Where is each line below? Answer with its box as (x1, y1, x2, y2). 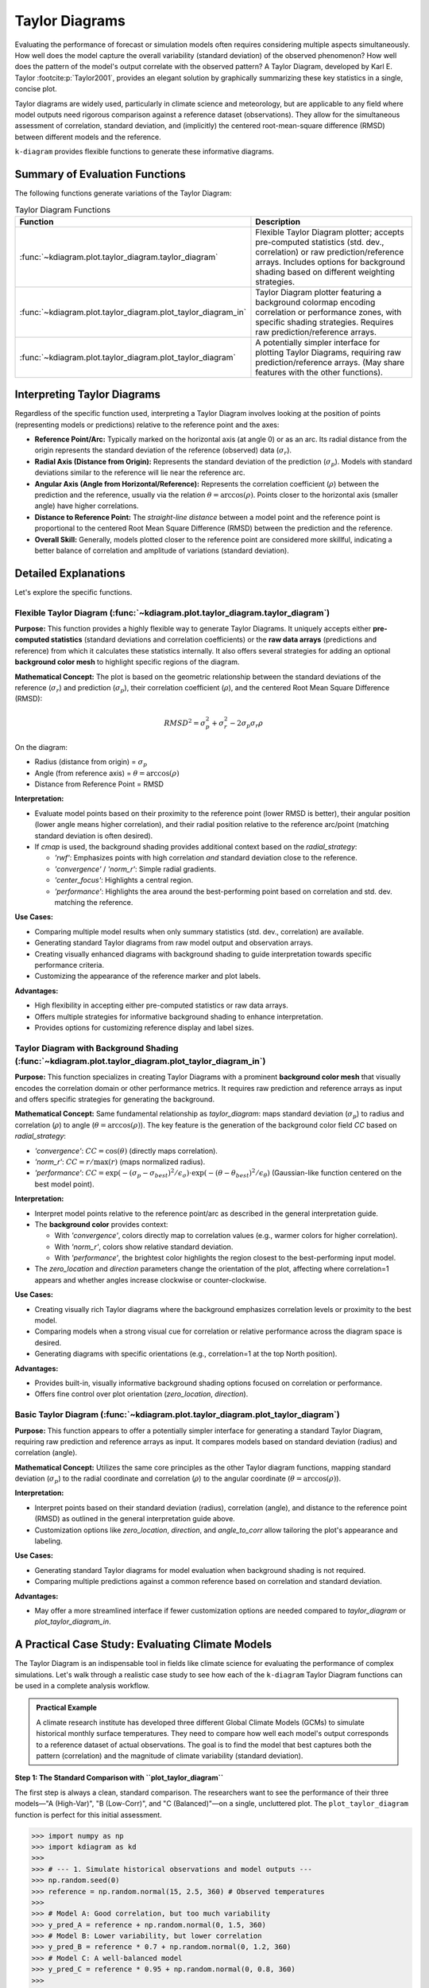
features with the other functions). (255, 367, 383, 378)
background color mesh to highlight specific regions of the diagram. (14, 657, 240, 667)
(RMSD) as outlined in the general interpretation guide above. (34, 1514, 236, 1524)
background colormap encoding (255, 297, 376, 308)
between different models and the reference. (14, 132, 162, 142)
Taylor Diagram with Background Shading (14, 1043, 179, 1054)
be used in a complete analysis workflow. (14, 1681, 150, 1691)
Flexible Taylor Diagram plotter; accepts (255, 227, 404, 238)
